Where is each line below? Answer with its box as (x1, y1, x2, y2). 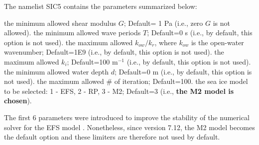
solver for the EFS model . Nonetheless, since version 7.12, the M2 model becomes (4, 122, 255, 132)
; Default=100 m (67, 56, 118, 67)
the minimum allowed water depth (4, 66, 109, 76)
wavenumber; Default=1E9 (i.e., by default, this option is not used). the (4, 47, 224, 57)
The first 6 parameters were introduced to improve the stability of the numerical (4, 112, 250, 122)
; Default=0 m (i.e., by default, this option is (114, 66, 252, 76)
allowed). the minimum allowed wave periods (4, 27, 141, 38)
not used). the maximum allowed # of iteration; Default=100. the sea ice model (4, 76, 248, 86)
